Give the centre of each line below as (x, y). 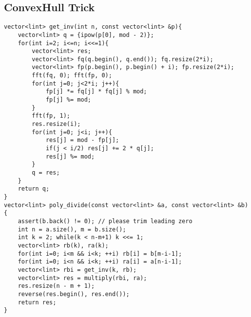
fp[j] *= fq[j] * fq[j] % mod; (96, 92)
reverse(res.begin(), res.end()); (74, 294)
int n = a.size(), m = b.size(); (72, 229)
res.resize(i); (56, 124)
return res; (37, 302)
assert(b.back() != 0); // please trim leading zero (105, 221)
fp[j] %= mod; (68, 100)
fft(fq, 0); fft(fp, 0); (72, 76)
